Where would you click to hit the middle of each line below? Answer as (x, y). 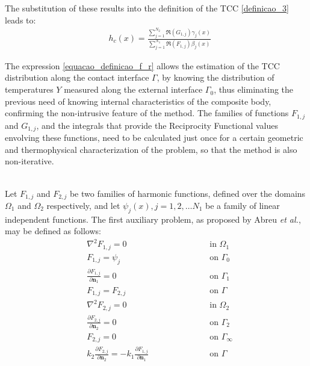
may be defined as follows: (53, 231)
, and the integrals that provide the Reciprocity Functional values (157, 125)
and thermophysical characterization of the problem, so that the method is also (151, 149)
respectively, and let (83, 205)
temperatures (29, 89)
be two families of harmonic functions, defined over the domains (188, 193)
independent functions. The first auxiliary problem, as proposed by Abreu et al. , (153, 219)
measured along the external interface (133, 89)
